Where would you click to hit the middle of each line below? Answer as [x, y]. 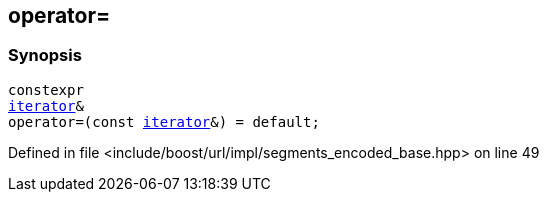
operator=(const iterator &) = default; [164, 121]
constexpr [46, 89]
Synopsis [45, 55]
